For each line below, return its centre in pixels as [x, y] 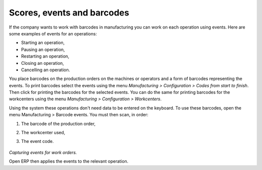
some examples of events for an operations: [53, 33]
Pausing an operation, [43, 49]
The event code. [38, 141]
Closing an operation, [42, 63]
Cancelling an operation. [46, 70]
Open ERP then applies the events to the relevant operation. [69, 161]
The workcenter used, [43, 133]
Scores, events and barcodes [69, 13]
